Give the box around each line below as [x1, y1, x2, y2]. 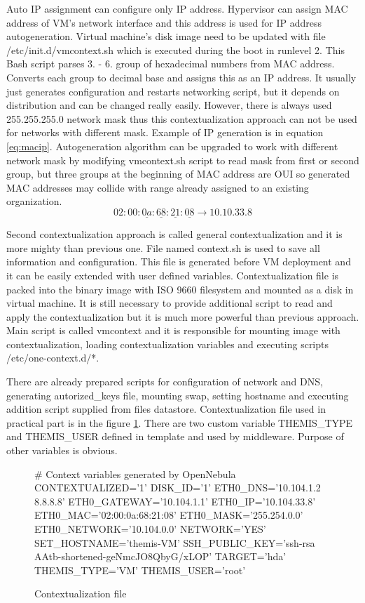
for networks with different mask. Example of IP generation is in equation [6, 125, 324, 140]
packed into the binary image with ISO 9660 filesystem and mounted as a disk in [6, 281, 354, 296]
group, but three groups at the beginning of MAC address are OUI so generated [6, 166, 350, 181]
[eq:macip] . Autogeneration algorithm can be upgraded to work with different [6, 138, 338, 153]
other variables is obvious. [6, 443, 118, 458]
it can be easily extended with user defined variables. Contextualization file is [6, 267, 339, 282]
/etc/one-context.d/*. [6, 350, 99, 365]
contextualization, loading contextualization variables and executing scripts [6, 336, 329, 351]
